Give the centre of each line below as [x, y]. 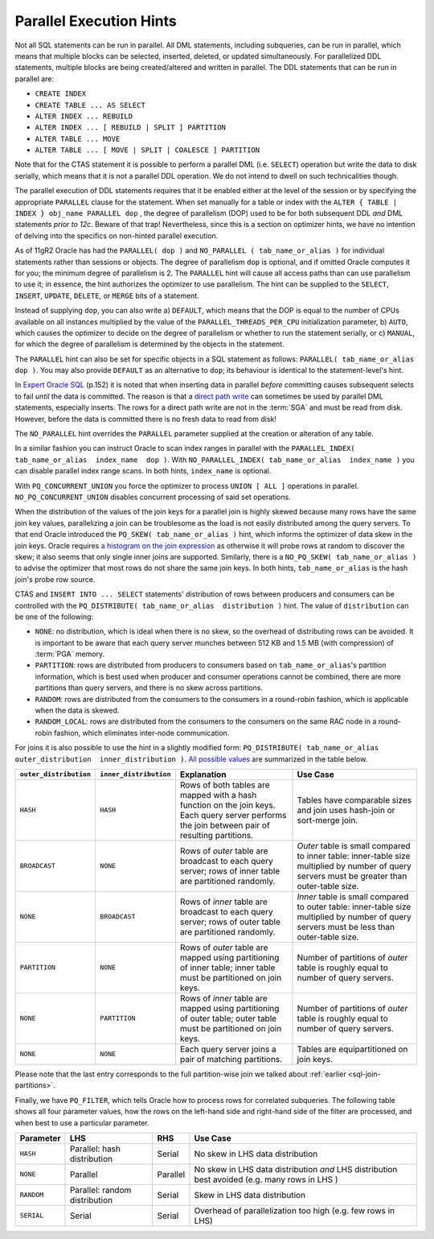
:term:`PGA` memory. [70, 654]
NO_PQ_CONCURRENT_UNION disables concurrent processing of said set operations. [153, 497]
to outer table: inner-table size [354, 907]
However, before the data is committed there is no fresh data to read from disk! [146, 419]
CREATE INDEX [61, 94]
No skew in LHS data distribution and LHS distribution [296, 1169]
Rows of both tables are [225, 785]
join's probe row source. [55, 579]
